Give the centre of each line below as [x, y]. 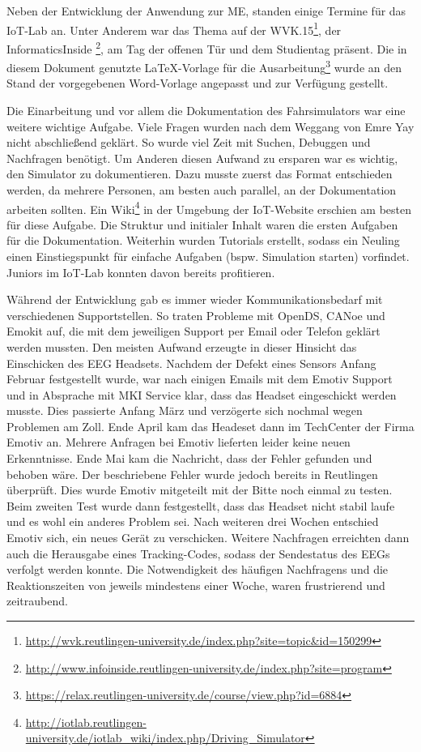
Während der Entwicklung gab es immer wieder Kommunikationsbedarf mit [195, 299]
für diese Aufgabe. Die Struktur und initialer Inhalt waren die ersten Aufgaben [202, 224]
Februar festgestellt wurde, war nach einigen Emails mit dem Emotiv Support [200, 379]
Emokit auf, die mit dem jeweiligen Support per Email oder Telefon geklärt [193, 331]
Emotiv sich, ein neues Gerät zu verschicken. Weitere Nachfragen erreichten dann [208, 538]
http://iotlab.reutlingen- [86, 722]
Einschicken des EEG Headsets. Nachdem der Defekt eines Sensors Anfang [191, 363]
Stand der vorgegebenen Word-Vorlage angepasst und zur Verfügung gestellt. [198, 83]
